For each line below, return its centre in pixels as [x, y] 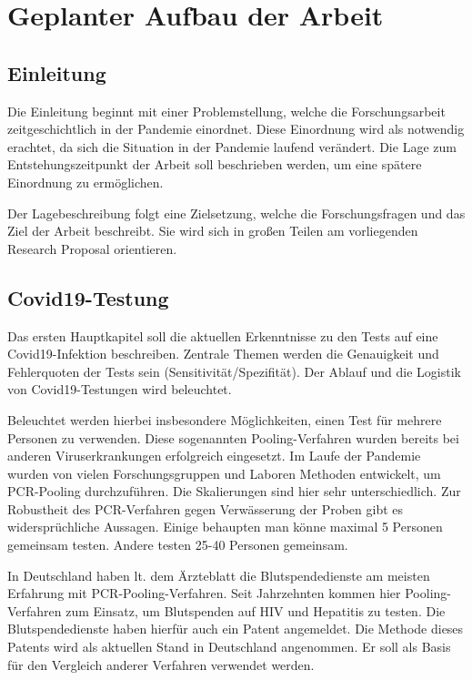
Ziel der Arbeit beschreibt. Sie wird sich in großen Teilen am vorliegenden [213, 231]
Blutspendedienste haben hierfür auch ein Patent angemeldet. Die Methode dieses [236, 629]
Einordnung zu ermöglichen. [85, 182]
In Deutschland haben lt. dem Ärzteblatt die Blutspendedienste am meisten [219, 575]
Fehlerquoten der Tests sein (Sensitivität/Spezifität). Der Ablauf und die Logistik [234, 371]
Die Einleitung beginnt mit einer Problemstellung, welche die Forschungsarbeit [226, 111]
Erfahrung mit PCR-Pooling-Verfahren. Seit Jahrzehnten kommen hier [204, 593]
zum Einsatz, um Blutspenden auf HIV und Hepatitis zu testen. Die [256, 610]
